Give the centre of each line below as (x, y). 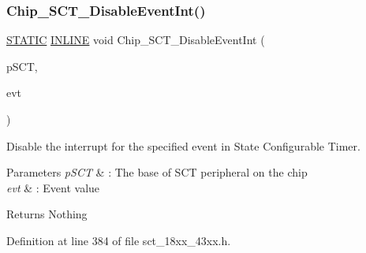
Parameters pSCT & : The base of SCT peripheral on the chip (157, 172)
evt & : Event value (53, 187)
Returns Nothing (47, 214)
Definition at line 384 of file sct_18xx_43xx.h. (119, 240)
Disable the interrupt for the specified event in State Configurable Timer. (183, 145)
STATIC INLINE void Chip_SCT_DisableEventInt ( (136, 40)
